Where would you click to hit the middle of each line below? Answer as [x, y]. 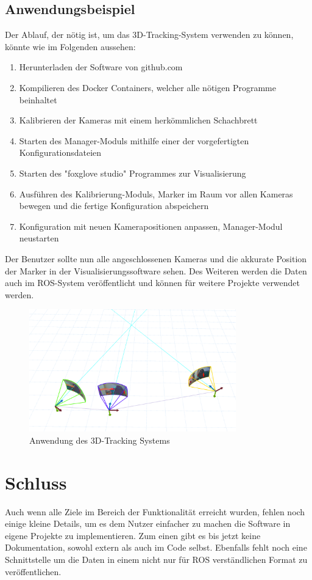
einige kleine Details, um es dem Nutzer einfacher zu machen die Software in [148, 523]
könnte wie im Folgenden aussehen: [70, 46]
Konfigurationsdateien [60, 152]
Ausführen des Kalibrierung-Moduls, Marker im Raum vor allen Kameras [156, 193]
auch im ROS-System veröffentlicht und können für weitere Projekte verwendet [153, 283]
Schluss [36, 482]
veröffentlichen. [33, 571]
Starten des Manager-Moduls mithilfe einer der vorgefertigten [134, 140]
